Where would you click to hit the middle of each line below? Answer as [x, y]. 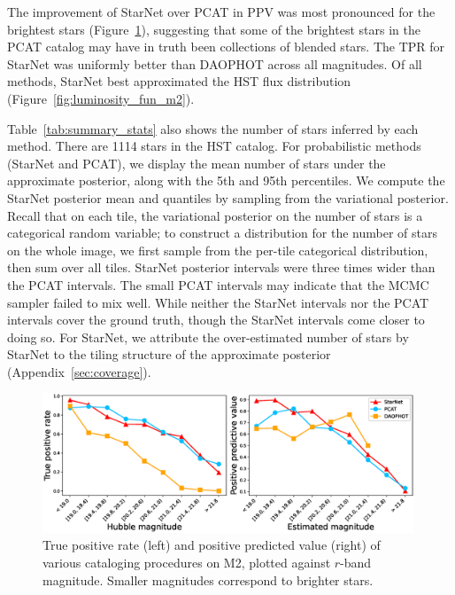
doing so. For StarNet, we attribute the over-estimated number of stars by [208, 337]
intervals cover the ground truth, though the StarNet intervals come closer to [216, 320]
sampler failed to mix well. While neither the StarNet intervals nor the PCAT [218, 302]
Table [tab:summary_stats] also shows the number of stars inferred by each [213, 128]
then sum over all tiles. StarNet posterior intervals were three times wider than [221, 267]
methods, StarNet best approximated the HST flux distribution [179, 81]
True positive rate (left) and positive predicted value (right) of [212, 545]
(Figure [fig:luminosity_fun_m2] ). [101, 98]
